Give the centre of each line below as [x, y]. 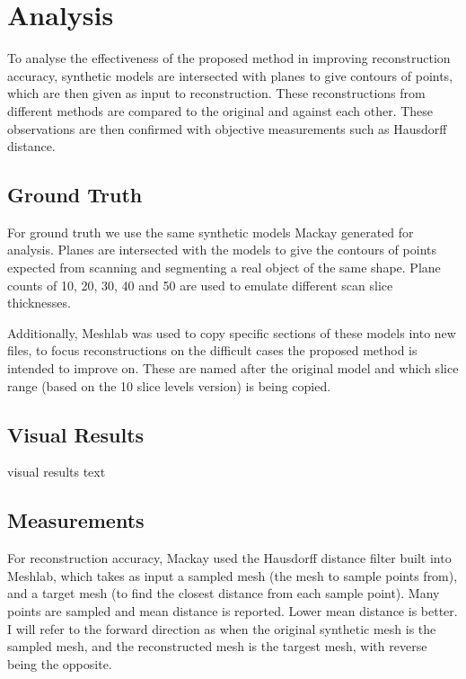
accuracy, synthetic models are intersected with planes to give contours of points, [230, 75]
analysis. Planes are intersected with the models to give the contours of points [222, 250]
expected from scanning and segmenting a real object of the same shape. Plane [224, 268]
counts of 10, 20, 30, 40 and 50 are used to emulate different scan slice [200, 285]
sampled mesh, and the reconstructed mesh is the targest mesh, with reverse [217, 646]
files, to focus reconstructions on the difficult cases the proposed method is [212, 350]
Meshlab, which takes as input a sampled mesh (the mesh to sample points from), [233, 575]
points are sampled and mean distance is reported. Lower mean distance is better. [233, 611]
